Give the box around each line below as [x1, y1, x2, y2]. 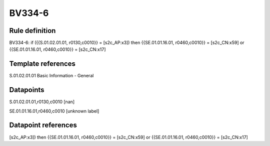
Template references [9, 60, 76, 68]
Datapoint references [9, 121, 77, 130]
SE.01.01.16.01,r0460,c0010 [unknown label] [9, 108, 99, 114]
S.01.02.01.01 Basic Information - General [9, 73, 94, 79]
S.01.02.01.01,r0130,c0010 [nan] [9, 99, 75, 105]
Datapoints [9, 86, 44, 94]
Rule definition [9, 26, 56, 35]
